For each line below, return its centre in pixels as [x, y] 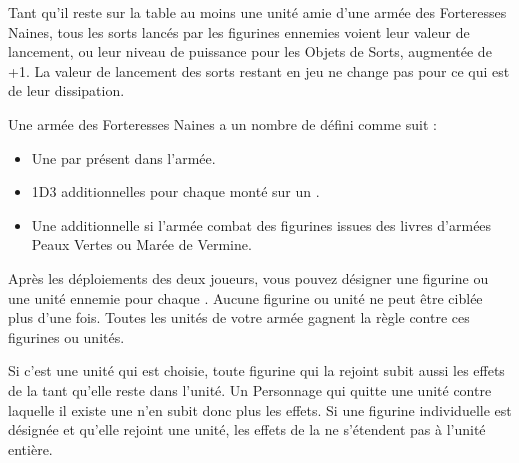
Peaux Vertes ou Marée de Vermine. [141, 244]
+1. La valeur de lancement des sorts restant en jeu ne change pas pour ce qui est [259, 70]
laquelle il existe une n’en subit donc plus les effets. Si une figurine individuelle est [260, 409]
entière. [30, 448]
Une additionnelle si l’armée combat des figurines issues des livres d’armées [261, 224]
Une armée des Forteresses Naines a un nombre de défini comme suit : [222, 123]
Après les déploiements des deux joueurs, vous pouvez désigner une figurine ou [248, 277]
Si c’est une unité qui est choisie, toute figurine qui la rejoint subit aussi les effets [256, 370]
